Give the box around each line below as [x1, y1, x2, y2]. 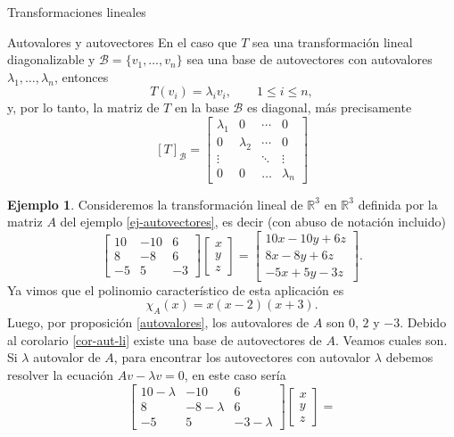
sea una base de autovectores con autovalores [186, 50, 433, 69]
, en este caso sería [184, 365, 286, 383]
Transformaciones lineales [7, 3, 146, 21]
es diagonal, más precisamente [246, 98, 412, 117]
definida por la [358, 194, 438, 213]
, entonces [54, 67, 109, 86]
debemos [385, 348, 433, 367]
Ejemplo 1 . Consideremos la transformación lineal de [7, 194, 303, 213]
